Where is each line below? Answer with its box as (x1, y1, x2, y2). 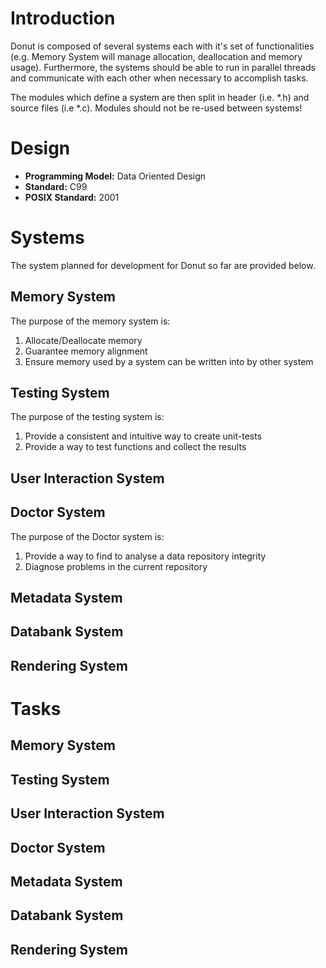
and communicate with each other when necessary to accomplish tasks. (10, 72, 309, 84)
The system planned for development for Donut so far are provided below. (10, 259, 316, 271)
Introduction (10, 7, 116, 30)
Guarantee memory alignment (24, 345, 148, 357)
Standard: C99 (24, 180, 88, 192)
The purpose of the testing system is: (10, 411, 165, 423)
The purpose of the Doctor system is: (10, 530, 165, 542)
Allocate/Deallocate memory (24, 334, 143, 346)
